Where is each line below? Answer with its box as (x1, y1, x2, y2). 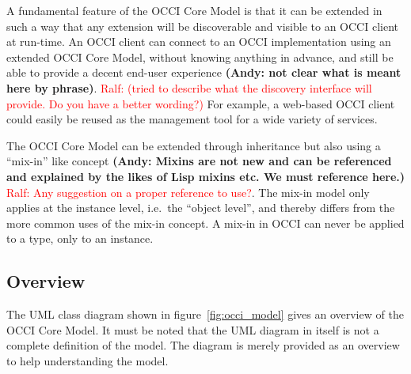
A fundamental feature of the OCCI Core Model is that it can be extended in (6, 2, 382, 18)
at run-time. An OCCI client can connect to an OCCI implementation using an (6, 33, 391, 50)
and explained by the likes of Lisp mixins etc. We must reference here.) (6, 168, 405, 184)
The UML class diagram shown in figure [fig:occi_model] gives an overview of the (6, 306, 404, 323)
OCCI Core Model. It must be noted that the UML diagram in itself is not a (6, 321, 379, 338)
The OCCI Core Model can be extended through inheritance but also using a (6, 137, 381, 153)
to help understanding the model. (6, 352, 169, 368)
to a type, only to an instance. (6, 230, 154, 247)
